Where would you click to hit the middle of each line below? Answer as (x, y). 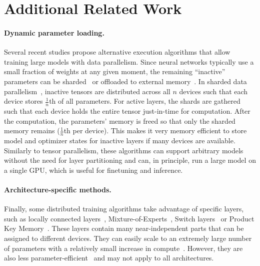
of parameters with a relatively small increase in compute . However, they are (123, 248)
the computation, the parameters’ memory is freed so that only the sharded (120, 120)
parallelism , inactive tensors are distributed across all (87, 91)
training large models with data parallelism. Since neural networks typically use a (129, 61)
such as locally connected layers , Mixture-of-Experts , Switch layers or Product (129, 218)
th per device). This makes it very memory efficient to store (155, 130)
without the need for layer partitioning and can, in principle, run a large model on (130, 160)
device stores (23, 101)
